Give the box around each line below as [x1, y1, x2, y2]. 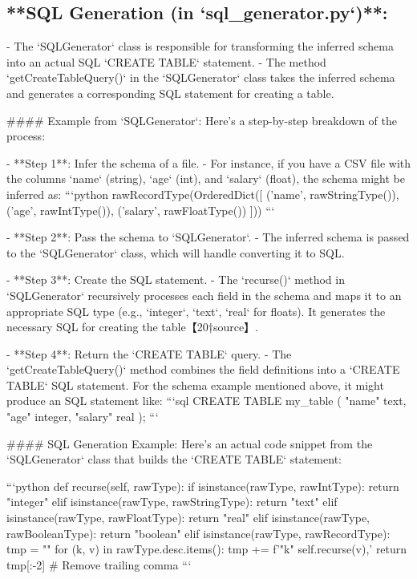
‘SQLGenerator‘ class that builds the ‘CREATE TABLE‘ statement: [6, 451, 342, 468]
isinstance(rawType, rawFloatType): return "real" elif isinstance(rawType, [6, 509, 370, 526]
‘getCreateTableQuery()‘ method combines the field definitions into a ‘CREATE [6, 361, 400, 378]
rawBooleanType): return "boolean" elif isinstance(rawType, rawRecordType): [6, 524, 391, 541]
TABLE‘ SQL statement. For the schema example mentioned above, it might [6, 376, 384, 393]
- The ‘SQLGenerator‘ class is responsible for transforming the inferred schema [6, 38, 394, 55]
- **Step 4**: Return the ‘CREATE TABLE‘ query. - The [6, 345, 292, 362]
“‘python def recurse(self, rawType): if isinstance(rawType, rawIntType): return [6, 477, 399, 494]
